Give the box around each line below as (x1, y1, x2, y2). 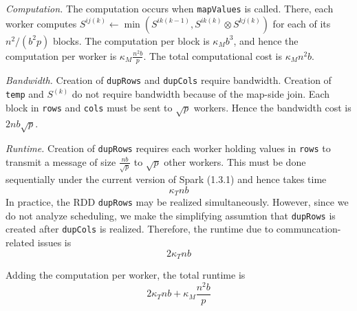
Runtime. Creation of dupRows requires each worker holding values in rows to (6, 141, 331, 155)
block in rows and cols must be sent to (6, 100, 173, 114)
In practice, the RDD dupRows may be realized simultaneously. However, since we (6, 194, 349, 208)
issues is (37, 235, 72, 249)
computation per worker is (6, 48, 117, 63)
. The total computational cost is (143, 48, 282, 63)
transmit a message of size (6, 154, 116, 169)
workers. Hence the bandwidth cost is (193, 100, 351, 114)
